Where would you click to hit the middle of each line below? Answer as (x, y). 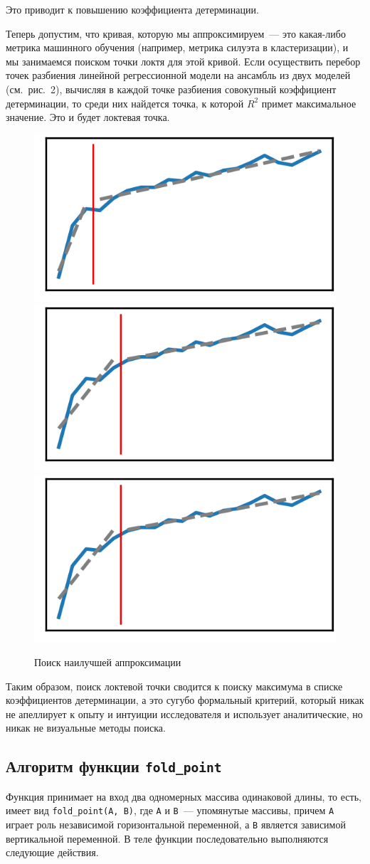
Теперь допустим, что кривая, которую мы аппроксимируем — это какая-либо (176, 33)
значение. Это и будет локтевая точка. (88, 117)
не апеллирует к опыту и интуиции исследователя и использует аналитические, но (184, 713)
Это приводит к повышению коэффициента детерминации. (132, 9)
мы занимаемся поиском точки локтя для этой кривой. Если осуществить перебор (183, 61)
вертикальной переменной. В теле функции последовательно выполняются (167, 838)
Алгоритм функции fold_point (114, 766)
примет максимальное (309, 103)
